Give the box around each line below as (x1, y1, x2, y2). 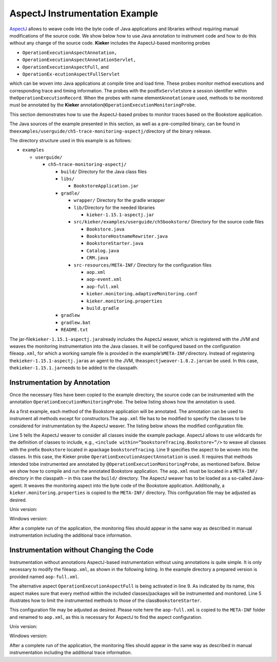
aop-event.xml (86, 276, 122, 282)
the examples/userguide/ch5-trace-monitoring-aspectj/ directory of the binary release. (9, 128, 212, 134)
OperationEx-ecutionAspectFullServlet (22, 71, 120, 77)
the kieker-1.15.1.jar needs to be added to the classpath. (9, 365, 138, 371)
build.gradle (86, 306, 120, 311)
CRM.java (86, 255, 109, 261)
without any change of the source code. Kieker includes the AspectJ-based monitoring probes (9, 40, 210, 46)
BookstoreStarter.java (86, 240, 144, 247)
